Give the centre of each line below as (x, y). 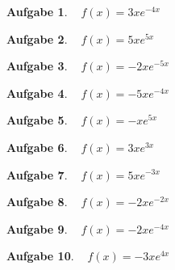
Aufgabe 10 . (40, 256)
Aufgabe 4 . (37, 93)
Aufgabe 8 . (37, 202)
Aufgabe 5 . (37, 120)
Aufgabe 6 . (37, 147)
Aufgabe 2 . (37, 38)
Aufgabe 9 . (37, 228)
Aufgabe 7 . (37, 174)
